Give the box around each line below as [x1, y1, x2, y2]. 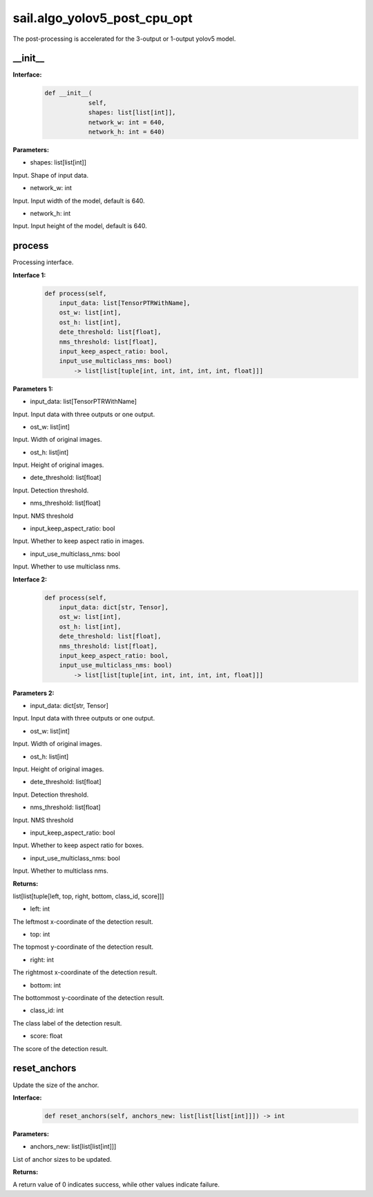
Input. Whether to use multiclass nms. [12, 562, 121, 570]
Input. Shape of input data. [12, 171, 89, 179]
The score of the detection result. [12, 1044, 108, 1052]
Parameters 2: [12, 689, 55, 697]
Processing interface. [12, 258, 74, 266]
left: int [30, 904, 50, 913]
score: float [30, 1032, 63, 1040]
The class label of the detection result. [12, 1019, 122, 1027]
